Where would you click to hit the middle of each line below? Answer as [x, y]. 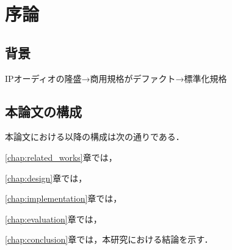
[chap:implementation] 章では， [63, 198]
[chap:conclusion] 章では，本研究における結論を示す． [109, 239]
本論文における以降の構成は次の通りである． [95, 137]
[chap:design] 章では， [46, 178]
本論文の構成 [43, 111]
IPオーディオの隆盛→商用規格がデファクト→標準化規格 [116, 78]
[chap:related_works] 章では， [61, 157]
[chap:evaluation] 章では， [53, 219]
